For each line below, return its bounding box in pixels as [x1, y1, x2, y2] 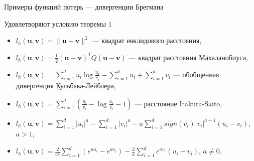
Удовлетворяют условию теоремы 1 [4, 18, 112, 29]
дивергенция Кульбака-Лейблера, [16, 80, 116, 91]
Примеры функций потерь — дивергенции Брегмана [4, 2, 164, 12]
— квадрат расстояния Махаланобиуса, [129, 52, 248, 62]
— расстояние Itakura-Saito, [135, 98, 222, 108]
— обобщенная [173, 69, 219, 79]
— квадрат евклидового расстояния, [92, 35, 202, 46]
